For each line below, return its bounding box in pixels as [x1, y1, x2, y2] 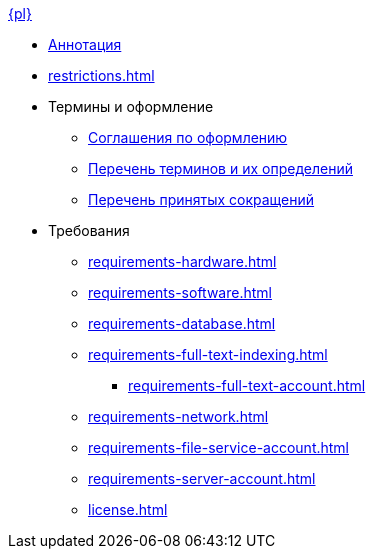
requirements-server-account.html [88, 470, 316, 487]
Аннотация [48, 36, 122, 53]
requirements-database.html [88, 315, 276, 332]
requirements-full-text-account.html [128, 377, 366, 394]
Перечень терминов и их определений [88, 160, 353, 177]
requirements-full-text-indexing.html [88, 346, 328, 363]
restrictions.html [48, 67, 155, 84]
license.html [88, 501, 168, 518]
